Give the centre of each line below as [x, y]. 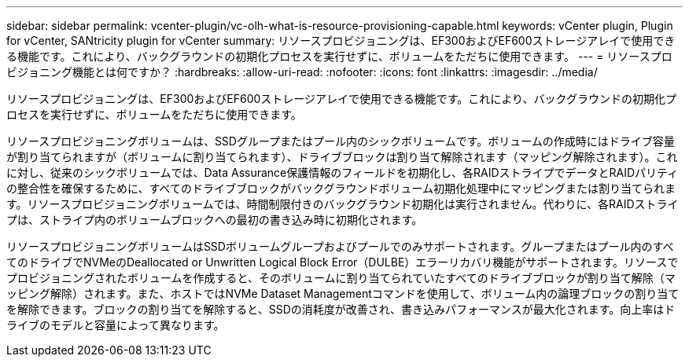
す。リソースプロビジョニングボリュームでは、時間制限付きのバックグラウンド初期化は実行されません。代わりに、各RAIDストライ [343, 204]
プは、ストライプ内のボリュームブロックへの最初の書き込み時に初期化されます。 [215, 220]
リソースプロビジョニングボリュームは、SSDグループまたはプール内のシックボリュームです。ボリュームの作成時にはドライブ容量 [341, 141]
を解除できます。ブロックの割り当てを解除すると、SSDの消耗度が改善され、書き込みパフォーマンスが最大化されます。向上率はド [341, 309]
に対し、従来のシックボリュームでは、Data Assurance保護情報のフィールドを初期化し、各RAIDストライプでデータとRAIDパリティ [343, 172]
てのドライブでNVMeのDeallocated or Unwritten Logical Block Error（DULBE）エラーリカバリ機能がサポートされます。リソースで [343, 262]
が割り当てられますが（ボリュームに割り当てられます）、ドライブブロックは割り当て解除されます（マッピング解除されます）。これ [342, 157]
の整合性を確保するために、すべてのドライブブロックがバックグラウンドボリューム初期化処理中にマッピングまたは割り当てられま [341, 188]
